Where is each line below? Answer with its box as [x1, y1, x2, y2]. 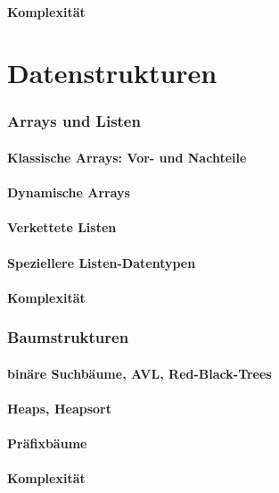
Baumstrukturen [7, 326, 129, 348]
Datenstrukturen [7, 54, 217, 91]
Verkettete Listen [7, 218, 117, 237]
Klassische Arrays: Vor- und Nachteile [7, 148, 247, 166]
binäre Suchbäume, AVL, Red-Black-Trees [7, 363, 272, 382]
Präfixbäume [7, 434, 87, 453]
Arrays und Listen [7, 110, 141, 132]
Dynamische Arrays [7, 183, 130, 202]
